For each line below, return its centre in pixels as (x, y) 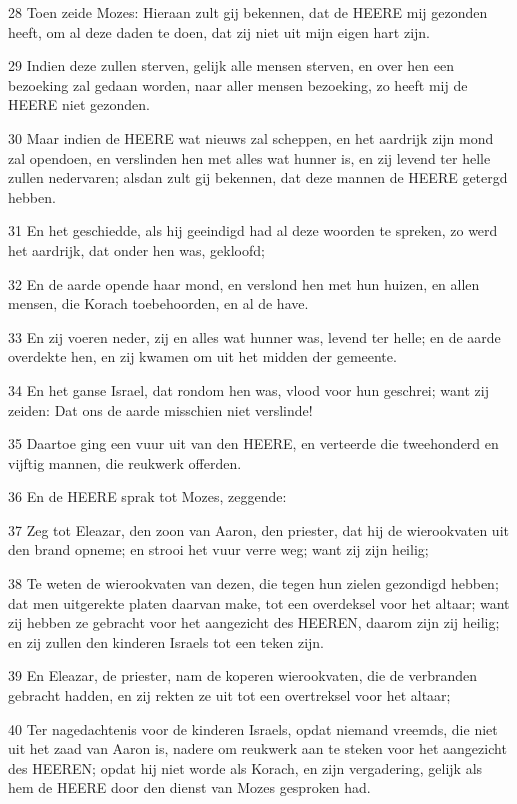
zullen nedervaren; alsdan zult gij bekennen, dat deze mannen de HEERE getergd (258, 177)
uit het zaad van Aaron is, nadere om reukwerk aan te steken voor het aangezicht (257, 748)
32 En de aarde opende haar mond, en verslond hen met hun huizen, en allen (244, 283)
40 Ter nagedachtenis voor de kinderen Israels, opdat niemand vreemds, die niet (253, 728)
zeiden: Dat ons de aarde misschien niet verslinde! (160, 409)
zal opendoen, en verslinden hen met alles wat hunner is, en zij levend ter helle (249, 157)
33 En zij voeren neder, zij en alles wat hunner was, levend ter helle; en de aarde (254, 336)
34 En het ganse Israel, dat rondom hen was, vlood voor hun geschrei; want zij (248, 389)
